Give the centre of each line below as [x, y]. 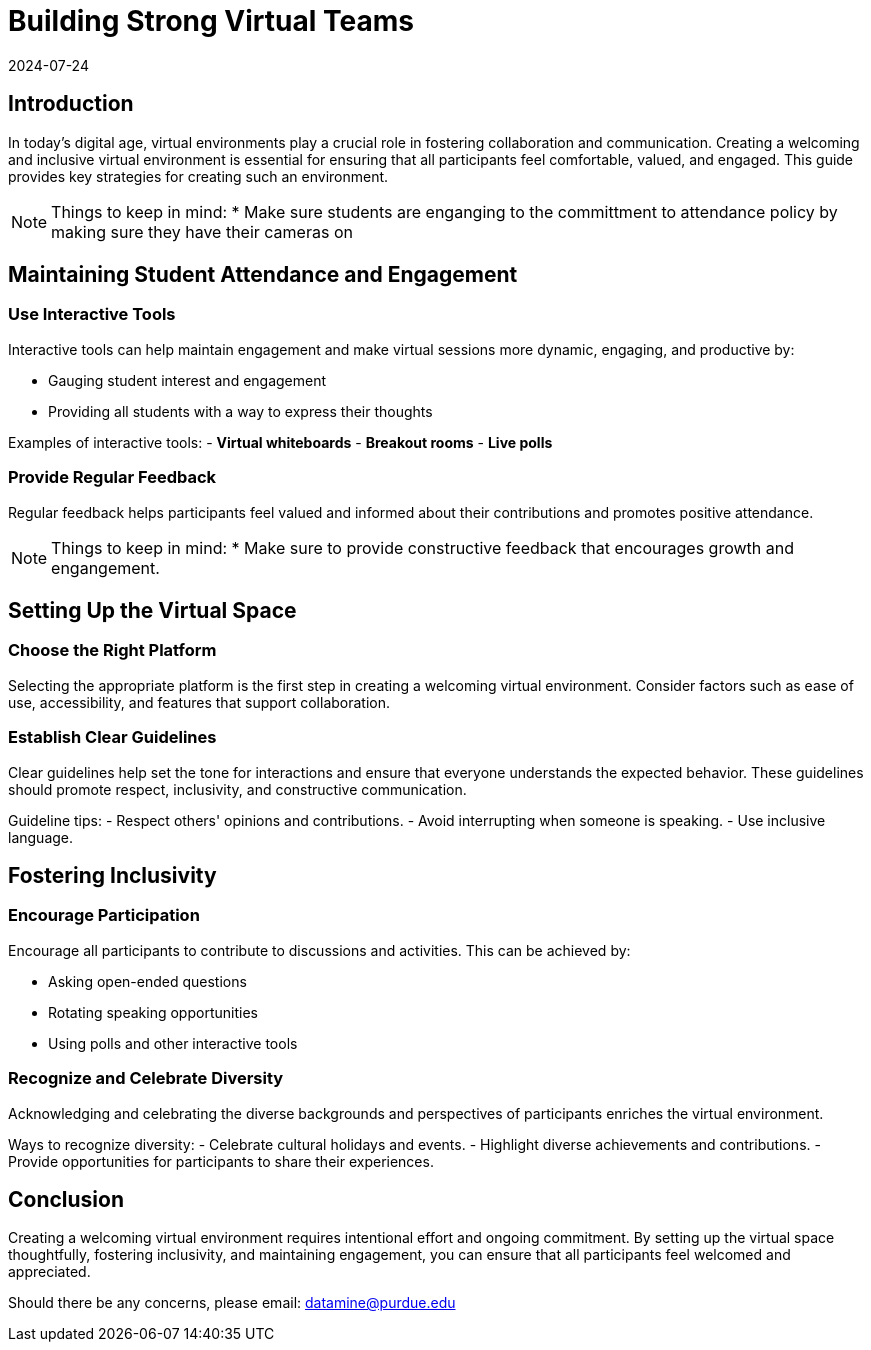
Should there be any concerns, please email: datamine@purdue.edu [232, 1303]
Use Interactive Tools [92, 314]
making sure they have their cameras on [202, 231]
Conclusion [66, 1199]
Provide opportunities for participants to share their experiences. [221, 1161]
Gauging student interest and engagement [187, 380]
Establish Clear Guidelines [112, 737]
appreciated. [49, 1272]
